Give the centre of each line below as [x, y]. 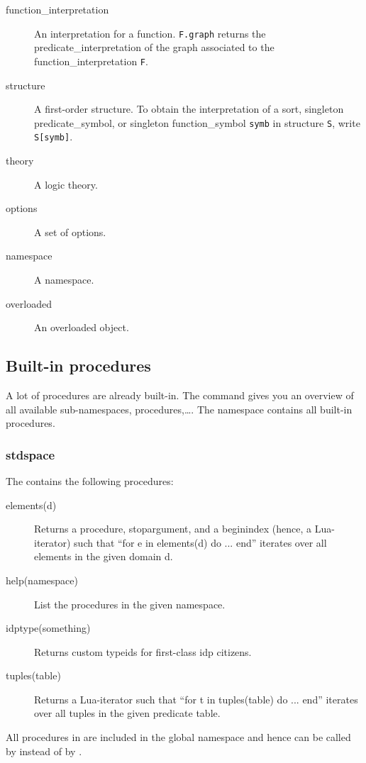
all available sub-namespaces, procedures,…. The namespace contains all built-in [179, 409]
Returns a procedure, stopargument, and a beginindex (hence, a [173, 529]
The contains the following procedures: [90, 480]
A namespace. [64, 279]
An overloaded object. [82, 327]
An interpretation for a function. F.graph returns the [150, 33]
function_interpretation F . [91, 61]
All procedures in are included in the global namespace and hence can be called [178, 737]
